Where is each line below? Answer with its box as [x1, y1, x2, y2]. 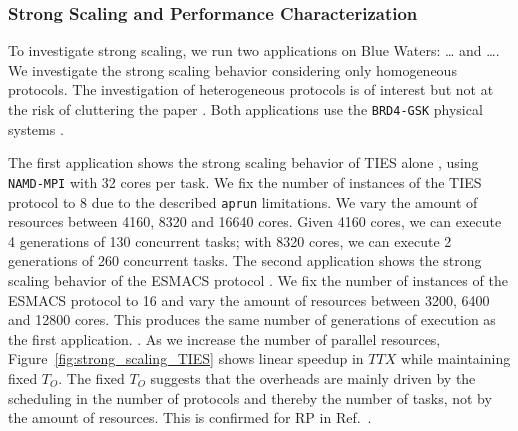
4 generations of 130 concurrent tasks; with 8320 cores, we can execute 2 [8, 230, 452, 251]
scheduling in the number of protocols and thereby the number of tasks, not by [8, 387, 492, 408]
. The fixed [58, 367, 125, 388]
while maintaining [400, 348, 511, 369]
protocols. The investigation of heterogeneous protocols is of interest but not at [8, 79, 494, 100]
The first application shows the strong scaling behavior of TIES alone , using [8, 152, 479, 173]
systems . [8, 118, 64, 139]
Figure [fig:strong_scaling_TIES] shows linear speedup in [8, 348, 364, 369]
